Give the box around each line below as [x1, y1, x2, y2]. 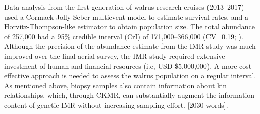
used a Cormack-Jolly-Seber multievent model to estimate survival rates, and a [4, 11, 249, 22]
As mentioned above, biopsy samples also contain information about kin [4, 80, 227, 90]
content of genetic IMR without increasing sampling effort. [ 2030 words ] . [4, 99, 228, 110]
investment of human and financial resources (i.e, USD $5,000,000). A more [4, 60, 237, 71]
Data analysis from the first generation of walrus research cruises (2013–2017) [4, 2, 244, 12]
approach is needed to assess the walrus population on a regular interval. [31, 70, 256, 81]
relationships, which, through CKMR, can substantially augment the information [4, 90, 255, 100]
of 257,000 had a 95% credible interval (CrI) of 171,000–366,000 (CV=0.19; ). [4, 31, 243, 41]
